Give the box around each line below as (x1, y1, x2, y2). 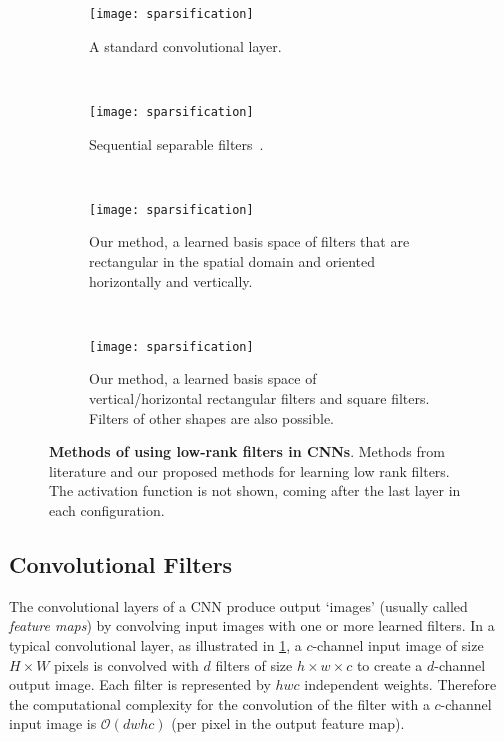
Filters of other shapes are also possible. (89, 407, 334, 428)
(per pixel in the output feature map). (171, 713, 405, 734)
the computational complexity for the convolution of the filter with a (9, 693, 430, 714)
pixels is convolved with (54, 654, 199, 675)
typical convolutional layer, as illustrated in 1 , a (9, 634, 302, 655)
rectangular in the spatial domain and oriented (89, 250, 376, 271)
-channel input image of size (312, 634, 484, 655)
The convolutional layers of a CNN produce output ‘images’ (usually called (9, 595, 468, 616)
